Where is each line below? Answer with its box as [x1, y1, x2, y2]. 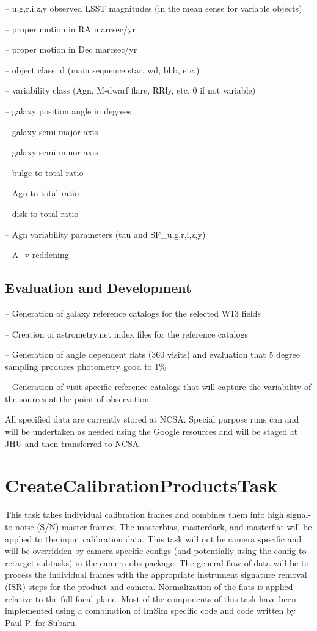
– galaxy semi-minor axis [5, 146, 98, 158]
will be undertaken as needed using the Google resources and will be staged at [5, 425, 298, 438]
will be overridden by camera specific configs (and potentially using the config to [5, 544, 307, 557]
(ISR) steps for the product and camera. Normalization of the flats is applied [5, 580, 293, 592]
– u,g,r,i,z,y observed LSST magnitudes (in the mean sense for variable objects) [5, 2, 302, 14]
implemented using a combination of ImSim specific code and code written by [5, 604, 296, 617]
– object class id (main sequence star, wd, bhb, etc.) [5, 63, 200, 76]
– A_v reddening [5, 248, 69, 261]
